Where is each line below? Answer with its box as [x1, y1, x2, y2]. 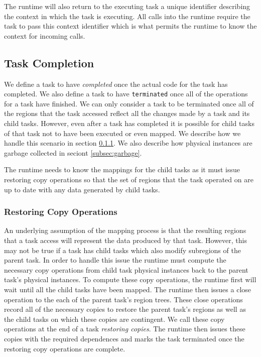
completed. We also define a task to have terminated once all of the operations [4, 88, 248, 99]
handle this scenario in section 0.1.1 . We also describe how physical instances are [4, 138, 252, 148]
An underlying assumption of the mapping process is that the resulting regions [4, 225, 246, 235]
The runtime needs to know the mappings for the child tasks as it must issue [4, 164, 240, 175]
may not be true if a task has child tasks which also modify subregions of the [4, 245, 241, 255]
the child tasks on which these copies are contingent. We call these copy [4, 313, 225, 324]
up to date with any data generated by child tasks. [4, 184, 160, 194]
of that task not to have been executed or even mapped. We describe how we [4, 128, 241, 138]
